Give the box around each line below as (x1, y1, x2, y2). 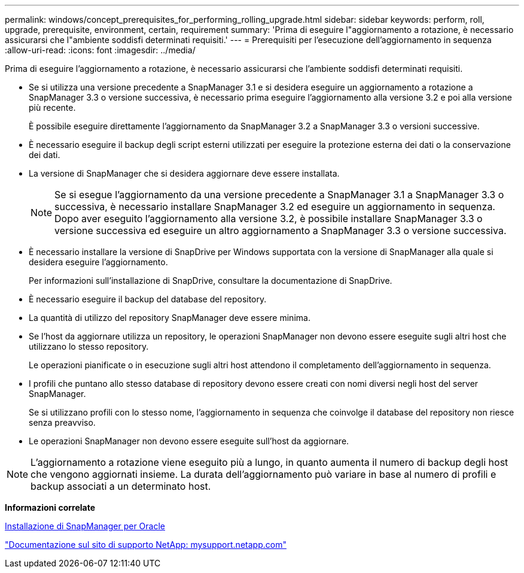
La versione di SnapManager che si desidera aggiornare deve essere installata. (29, 168, 340, 178)
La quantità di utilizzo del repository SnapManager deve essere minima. (29, 313, 310, 323)
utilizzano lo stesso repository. (29, 341, 149, 351)
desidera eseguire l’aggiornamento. (29, 257, 168, 267)
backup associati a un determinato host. (31, 480, 211, 492)
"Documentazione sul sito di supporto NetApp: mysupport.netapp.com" (5, 539, 287, 550)
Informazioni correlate (5, 502, 96, 513)
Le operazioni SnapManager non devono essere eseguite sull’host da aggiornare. (29, 436, 349, 446)
